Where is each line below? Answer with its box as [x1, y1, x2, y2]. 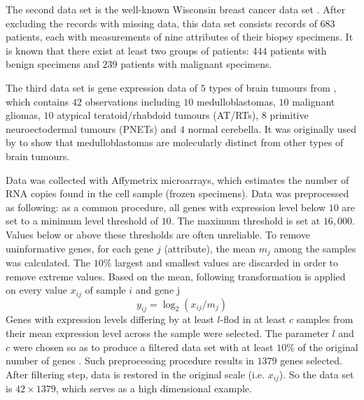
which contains [6, 94, 69, 108]
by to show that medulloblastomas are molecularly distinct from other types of [6, 135, 344, 150]
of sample [85, 283, 126, 297]
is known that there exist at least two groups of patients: [6, 43, 249, 57]
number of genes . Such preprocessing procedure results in [6, 353, 254, 368]
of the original [297, 339, 358, 354]
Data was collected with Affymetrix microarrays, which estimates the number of [6, 172, 349, 187]
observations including [85, 94, 181, 108]
